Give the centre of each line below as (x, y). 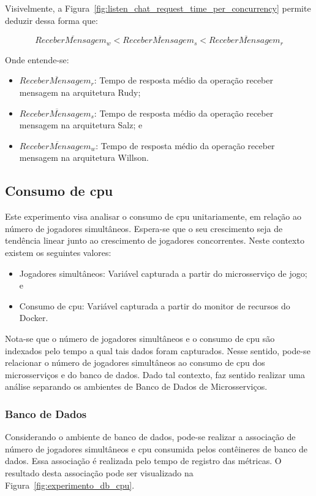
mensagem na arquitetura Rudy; (80, 92)
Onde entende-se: (37, 59)
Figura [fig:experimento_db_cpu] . (70, 485)
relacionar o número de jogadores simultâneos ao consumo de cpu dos (135, 362)
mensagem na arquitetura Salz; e (81, 125)
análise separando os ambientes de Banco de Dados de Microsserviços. (136, 386)
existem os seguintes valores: (58, 252)
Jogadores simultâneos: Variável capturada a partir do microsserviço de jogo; (163, 273)
